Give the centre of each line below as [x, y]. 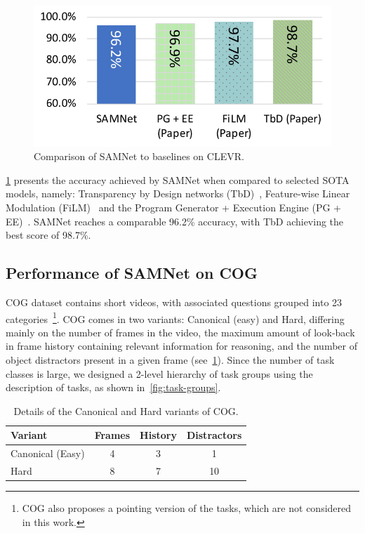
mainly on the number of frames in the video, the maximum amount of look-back [180, 332]
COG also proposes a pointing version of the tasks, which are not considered [187, 508]
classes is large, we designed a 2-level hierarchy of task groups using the [159, 373]
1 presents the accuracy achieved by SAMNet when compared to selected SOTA [178, 179]
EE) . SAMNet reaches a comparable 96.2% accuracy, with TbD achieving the [175, 221]
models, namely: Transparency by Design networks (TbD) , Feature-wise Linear [178, 193]
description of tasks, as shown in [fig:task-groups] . [113, 387]
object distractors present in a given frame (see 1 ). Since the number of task [170, 359]
